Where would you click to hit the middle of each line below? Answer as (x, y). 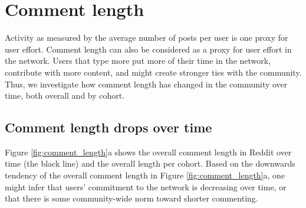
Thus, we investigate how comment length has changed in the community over (146, 84)
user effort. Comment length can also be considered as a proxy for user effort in (148, 49)
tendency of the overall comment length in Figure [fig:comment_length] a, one (145, 175)
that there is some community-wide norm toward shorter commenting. (131, 198)
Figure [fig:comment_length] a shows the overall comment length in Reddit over (148, 152)
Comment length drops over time (108, 127)
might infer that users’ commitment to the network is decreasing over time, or (146, 186)
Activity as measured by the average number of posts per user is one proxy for (147, 38)
